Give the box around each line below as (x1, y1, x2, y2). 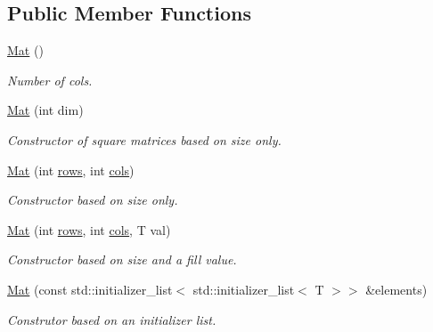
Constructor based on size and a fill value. (7, 250, 237, 269)
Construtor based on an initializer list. (7, 310, 216, 328)
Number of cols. (7, 70, 93, 89)
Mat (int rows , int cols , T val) (7, 220, 171, 239)
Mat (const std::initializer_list (7, 279, 173, 298)
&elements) (365, 279, 428, 298)
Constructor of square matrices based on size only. (7, 130, 282, 149)
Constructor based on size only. (7, 190, 178, 209)
